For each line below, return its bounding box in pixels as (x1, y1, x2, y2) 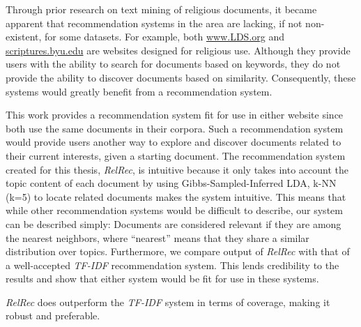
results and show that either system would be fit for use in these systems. (6, 271, 319, 286)
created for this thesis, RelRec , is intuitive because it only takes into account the (6, 162, 349, 176)
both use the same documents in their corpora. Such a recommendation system (6, 121, 344, 135)
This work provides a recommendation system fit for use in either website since (6, 107, 344, 122)
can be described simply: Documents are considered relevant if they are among (6, 216, 341, 231)
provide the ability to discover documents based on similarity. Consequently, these (6, 70, 356, 84)
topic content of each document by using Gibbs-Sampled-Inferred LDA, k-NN (6, 176, 337, 190)
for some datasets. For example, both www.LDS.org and (45, 29, 285, 44)
